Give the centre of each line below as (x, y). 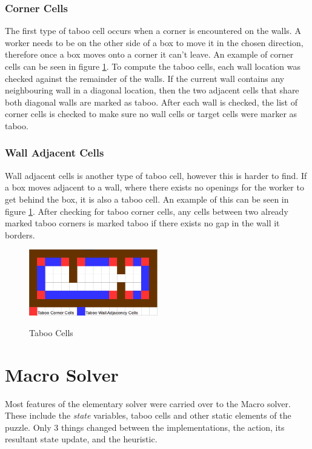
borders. (20, 235)
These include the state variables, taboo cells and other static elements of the (148, 415)
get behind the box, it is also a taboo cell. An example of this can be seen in (147, 199)
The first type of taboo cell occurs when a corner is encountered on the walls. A (153, 31)
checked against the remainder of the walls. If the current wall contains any (145, 78)
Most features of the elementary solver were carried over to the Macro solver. (148, 403)
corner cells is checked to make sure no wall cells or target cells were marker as (151, 114)
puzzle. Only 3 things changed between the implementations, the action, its (145, 427)
